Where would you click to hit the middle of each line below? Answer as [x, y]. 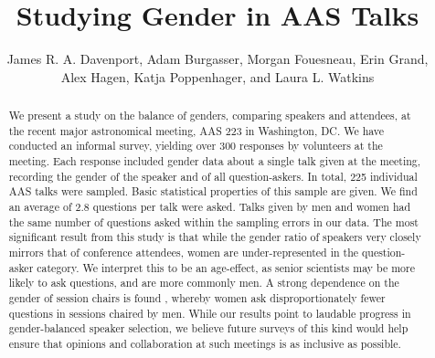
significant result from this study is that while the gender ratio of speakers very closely [215, 237]
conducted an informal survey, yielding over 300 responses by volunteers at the [196, 146]
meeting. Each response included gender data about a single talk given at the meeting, [215, 161]
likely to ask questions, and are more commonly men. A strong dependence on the [204, 283]
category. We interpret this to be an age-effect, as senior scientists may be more [226, 267]
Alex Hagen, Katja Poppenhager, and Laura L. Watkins [217, 76]
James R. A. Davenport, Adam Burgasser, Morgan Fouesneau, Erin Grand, [217, 59]
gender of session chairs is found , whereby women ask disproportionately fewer [197, 297]
